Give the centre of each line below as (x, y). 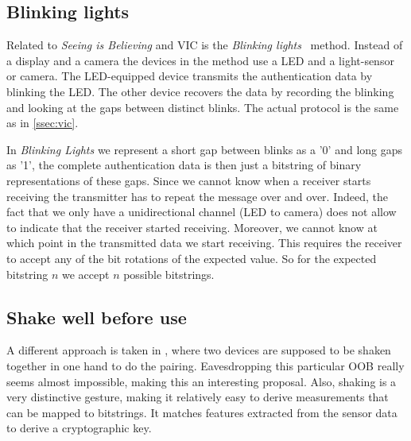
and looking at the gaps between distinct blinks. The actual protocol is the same (203, 107)
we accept (85, 274)
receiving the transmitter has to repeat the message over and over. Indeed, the (197, 196)
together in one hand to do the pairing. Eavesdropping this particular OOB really (205, 365)
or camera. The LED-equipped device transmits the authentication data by (190, 76)
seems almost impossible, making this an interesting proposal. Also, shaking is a (202, 381)
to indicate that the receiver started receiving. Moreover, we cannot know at (192, 227)
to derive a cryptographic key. (79, 428)
